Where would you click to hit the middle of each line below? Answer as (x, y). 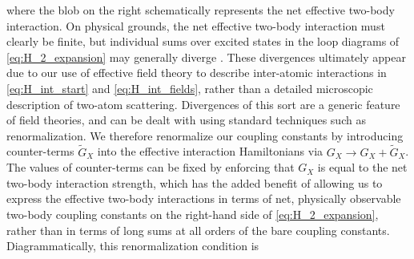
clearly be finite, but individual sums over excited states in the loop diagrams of (203, 41)
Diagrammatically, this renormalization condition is (133, 246)
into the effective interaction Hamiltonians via (210, 151)
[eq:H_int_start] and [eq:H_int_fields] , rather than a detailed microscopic (190, 88)
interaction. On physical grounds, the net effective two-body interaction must (196, 25)
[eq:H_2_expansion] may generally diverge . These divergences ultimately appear (206, 57)
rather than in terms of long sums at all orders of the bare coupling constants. (198, 230)
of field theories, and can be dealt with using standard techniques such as (186, 120)
